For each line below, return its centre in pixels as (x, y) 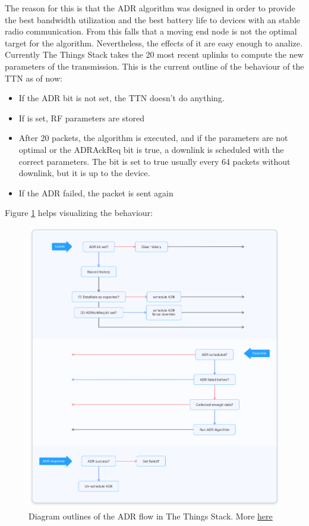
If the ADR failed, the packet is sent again (96, 192)
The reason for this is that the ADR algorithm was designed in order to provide (150, 8)
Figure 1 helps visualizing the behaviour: (79, 213)
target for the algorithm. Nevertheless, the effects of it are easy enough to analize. (154, 43)
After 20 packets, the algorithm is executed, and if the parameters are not (153, 138)
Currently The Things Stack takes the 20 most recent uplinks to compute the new (154, 54)
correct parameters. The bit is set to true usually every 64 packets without (154, 161)
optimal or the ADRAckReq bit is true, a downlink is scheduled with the (151, 149)
